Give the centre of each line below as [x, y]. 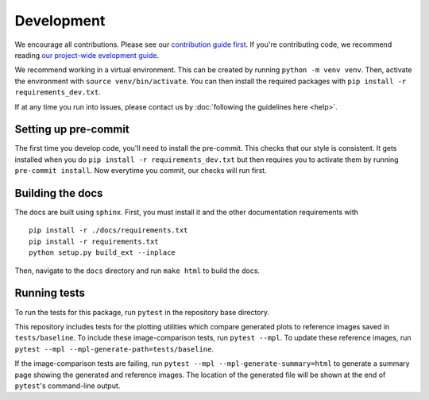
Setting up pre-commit [72, 130]
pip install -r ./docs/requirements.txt [108, 231]
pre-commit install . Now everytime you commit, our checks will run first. [141, 171]
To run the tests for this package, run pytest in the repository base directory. [142, 312]
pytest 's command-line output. [68, 386]
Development [60, 21]
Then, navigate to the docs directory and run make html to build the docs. [137, 271]
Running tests [50, 293]
